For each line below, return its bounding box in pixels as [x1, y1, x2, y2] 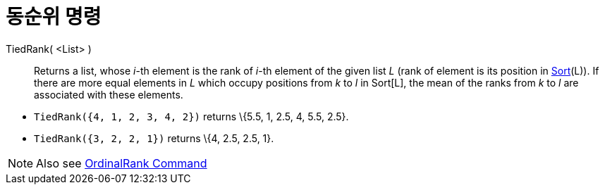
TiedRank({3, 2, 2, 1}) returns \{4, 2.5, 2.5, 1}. [34, 132, 274, 144]
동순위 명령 [6, 5, 102, 29]
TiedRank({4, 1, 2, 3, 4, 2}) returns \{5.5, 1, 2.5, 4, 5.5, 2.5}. [34, 110, 349, 122]
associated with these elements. [34, 88, 183, 101]
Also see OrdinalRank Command [36, 156, 207, 170]
